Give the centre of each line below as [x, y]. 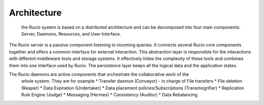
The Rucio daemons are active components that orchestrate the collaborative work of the [99, 74]
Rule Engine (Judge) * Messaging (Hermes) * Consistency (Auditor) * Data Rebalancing [109, 95]
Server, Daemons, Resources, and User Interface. [71, 34]
